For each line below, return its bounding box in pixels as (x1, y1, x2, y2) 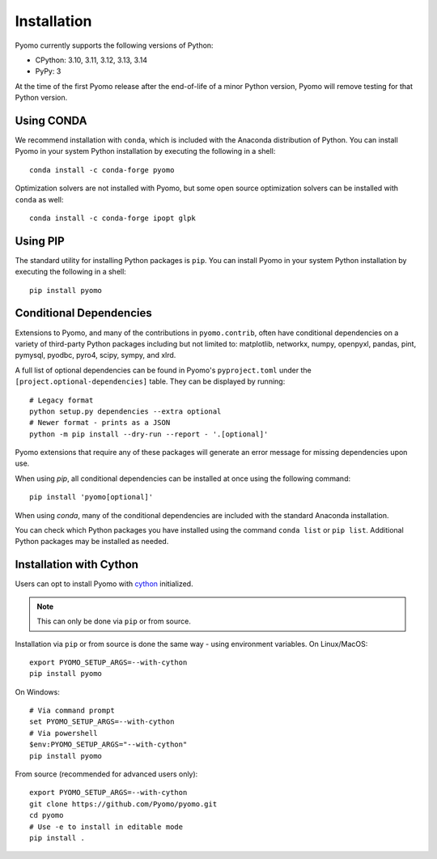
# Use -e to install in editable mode (29, 822, 184, 831)
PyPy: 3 (35, 66, 62, 76)
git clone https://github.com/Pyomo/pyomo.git (29, 799, 218, 809)
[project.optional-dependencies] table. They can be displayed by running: (15, 376, 286, 386)
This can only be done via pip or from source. (36, 616, 192, 627)
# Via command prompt (29, 706, 115, 716)
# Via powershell (29, 729, 98, 738)
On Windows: (15, 687, 60, 696)
